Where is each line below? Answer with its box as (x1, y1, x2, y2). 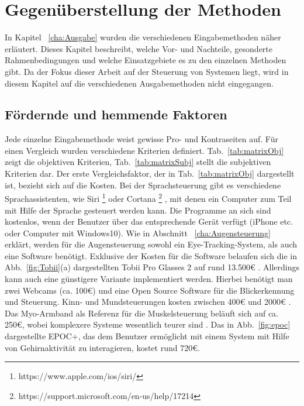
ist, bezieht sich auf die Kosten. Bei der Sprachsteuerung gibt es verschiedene (5, 178, 281, 191)
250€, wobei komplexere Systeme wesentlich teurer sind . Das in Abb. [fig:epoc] (5, 318, 291, 331)
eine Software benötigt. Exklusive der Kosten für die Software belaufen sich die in (5, 249, 297, 262)
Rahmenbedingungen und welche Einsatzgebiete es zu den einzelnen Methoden (5, 54, 286, 66)
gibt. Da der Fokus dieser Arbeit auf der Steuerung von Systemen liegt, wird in (5, 65, 289, 77)
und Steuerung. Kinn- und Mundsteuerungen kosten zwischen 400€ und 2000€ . (5, 295, 291, 308)
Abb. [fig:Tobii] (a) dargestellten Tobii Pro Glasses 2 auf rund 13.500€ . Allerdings (5, 261, 299, 273)
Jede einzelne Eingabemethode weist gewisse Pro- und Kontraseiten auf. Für (5, 133, 278, 145)
